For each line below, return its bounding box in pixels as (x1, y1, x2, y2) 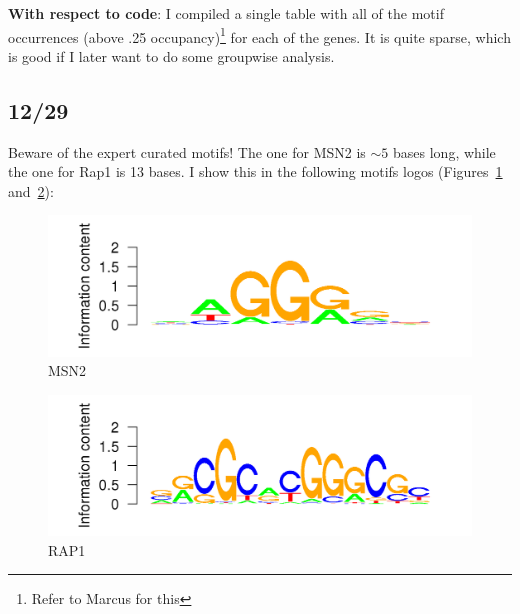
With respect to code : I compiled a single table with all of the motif (8, 3, 444, 23)
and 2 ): (8, 180, 54, 201)
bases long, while (393, 141, 496, 162)
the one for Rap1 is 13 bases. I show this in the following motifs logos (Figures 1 (8, 161, 503, 182)
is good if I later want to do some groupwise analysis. (8, 45, 335, 66)
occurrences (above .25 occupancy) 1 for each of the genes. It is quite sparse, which (8, 23, 511, 47)
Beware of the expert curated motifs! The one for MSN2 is (8, 141, 366, 162)
